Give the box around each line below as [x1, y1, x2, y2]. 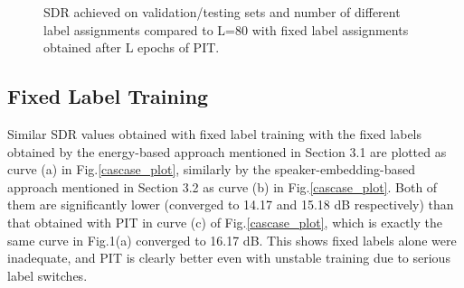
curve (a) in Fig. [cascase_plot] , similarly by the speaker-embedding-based [7, 160, 416, 179]
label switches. [7, 265, 88, 284]
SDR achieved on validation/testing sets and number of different [43, 3, 401, 21]
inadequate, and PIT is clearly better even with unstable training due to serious [7, 248, 450, 267]
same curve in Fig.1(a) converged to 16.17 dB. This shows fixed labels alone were [7, 230, 457, 249]
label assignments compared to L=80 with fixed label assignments [43, 20, 409, 39]
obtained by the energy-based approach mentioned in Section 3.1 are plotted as [7, 142, 447, 161]
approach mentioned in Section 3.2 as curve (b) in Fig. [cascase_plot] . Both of [7, 177, 438, 196]
